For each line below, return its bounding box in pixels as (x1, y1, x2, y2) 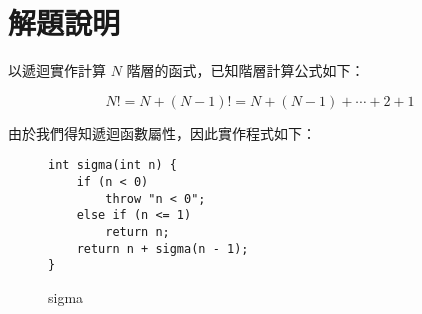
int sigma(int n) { (48, 158, 177, 173)
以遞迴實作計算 (8, 60, 106, 81)
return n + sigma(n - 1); (76, 241, 249, 256)
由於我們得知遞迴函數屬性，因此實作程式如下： (8, 122, 316, 143)
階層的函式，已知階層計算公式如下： (126, 60, 365, 81)
